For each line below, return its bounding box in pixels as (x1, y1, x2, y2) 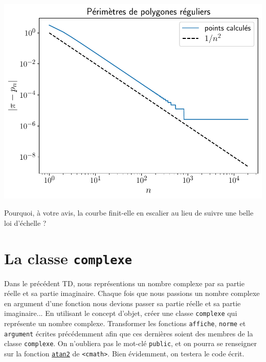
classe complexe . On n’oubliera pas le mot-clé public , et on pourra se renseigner (4, 338, 257, 349)
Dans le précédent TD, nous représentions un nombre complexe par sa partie (4, 278, 245, 288)
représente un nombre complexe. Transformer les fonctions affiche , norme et (4, 318, 246, 329)
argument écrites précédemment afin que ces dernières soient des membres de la (4, 328, 253, 338)
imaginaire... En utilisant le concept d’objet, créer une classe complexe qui (4, 308, 237, 318)
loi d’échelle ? (4, 217, 47, 228)
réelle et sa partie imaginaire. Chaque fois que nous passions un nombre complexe (4, 288, 260, 299)
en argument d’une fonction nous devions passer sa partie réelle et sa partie (4, 297, 241, 308)
